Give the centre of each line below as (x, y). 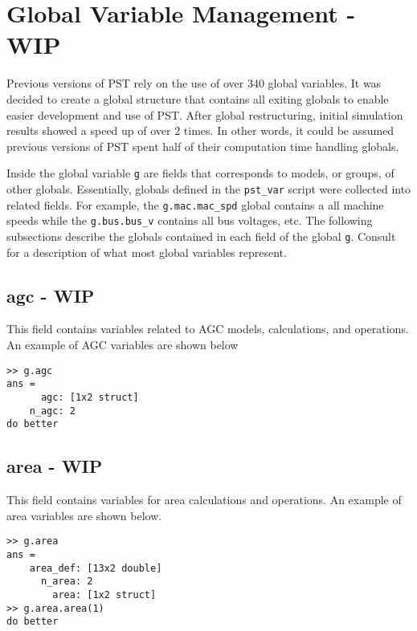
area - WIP (55, 466)
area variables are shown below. (84, 515)
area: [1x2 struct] (104, 594)
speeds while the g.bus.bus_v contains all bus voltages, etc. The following (190, 220)
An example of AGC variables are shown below (123, 344)
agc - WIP (51, 295)
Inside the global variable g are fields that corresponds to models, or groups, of (200, 173)
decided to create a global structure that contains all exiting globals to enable (198, 98)
